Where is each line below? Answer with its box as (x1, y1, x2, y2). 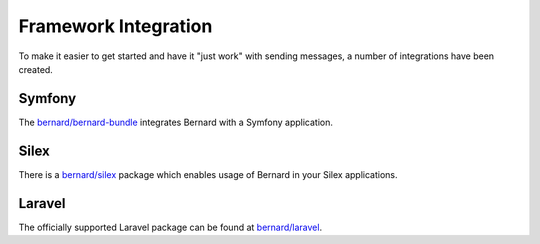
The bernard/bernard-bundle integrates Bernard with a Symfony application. (18, 116, 334, 128)
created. (18, 63, 54, 75)
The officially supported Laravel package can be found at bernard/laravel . (18, 221, 323, 233)
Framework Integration (18, 15, 213, 37)
